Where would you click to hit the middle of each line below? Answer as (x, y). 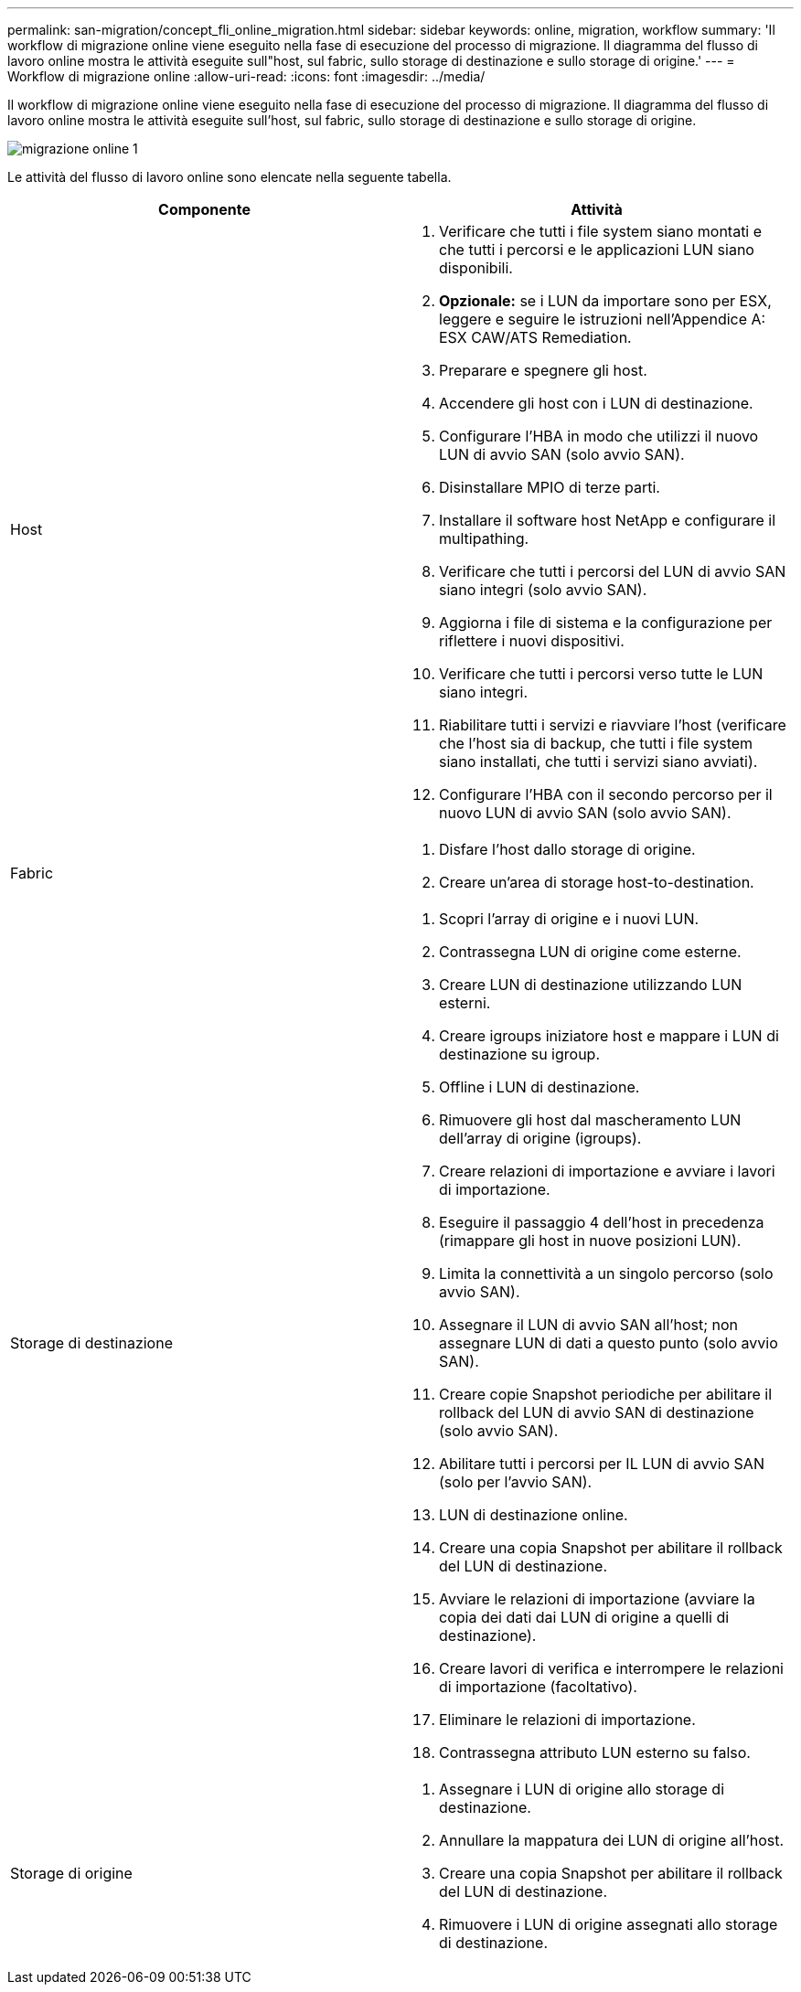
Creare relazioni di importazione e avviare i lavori (607, 1171)
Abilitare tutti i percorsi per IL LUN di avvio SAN (602, 1464)
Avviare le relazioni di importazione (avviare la (597, 1599)
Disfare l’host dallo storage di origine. (567, 849)
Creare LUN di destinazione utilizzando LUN (591, 985)
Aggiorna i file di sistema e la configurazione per (606, 623)
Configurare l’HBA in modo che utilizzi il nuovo (599, 436)
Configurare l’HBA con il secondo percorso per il (606, 794)
